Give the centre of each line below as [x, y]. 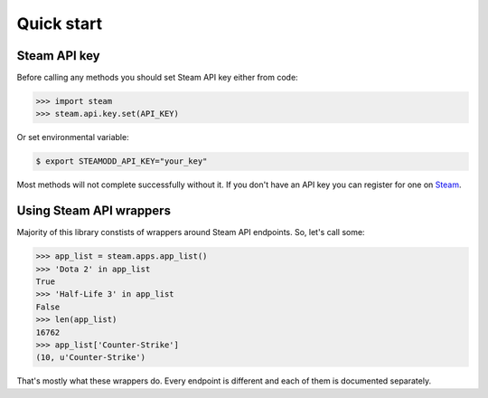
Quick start [60, 24]
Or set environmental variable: [73, 137]
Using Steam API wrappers [94, 211]
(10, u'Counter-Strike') [91, 358]
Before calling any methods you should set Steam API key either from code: [157, 78]
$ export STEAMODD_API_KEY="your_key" [122, 161]
